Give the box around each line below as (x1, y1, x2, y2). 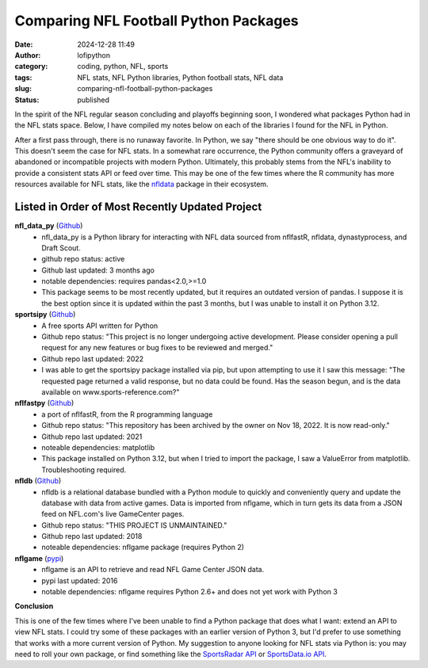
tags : (14, 72, 32, 82)
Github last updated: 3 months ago (41, 265, 155, 275)
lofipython (77, 50, 111, 59)
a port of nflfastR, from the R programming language (41, 409, 213, 419)
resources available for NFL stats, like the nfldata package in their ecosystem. (14, 179, 269, 189)
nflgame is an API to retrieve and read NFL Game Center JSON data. (41, 565, 265, 574)
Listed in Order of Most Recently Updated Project (14, 200, 262, 214)
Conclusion (14, 601, 54, 611)
